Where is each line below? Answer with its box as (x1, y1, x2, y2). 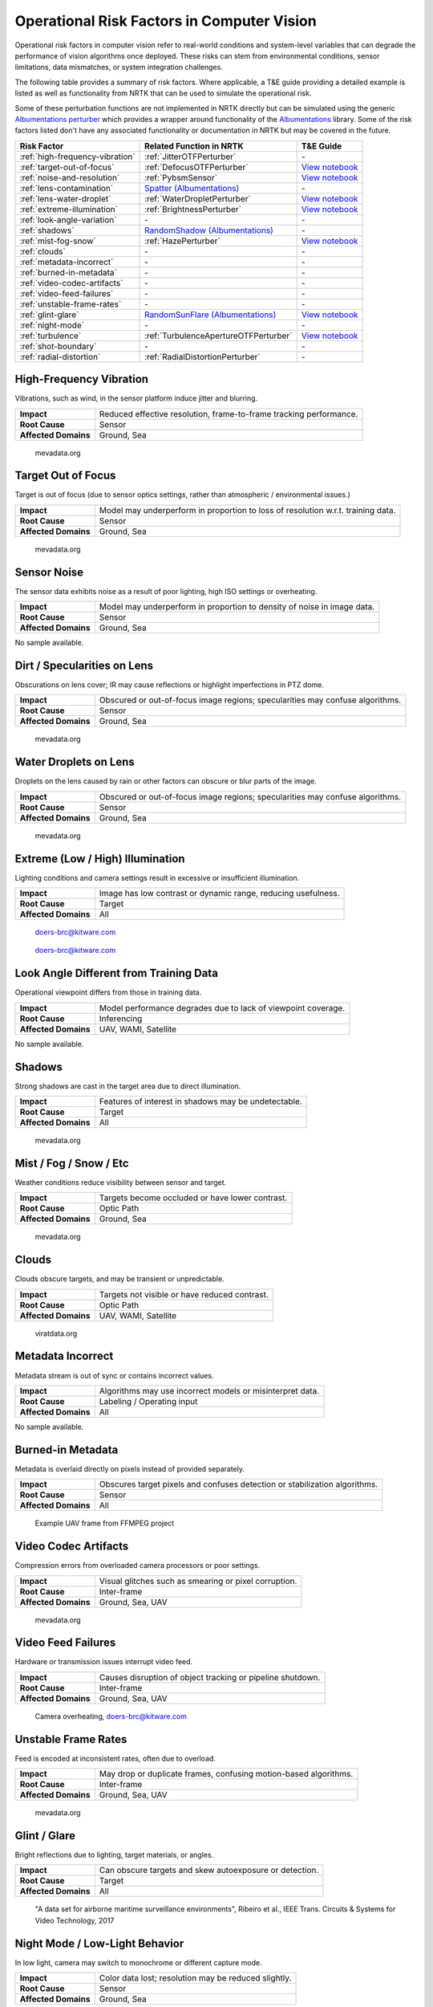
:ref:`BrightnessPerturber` (144, 203, 242, 214)
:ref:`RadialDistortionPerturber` (144, 351, 261, 362)
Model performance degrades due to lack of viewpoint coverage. (99, 1002, 346, 1013)
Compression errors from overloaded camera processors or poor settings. (14, 1561, 261, 1570)
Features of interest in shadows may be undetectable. (99, 1096, 302, 1107)
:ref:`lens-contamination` (19, 182, 114, 193)
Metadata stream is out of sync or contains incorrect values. (14, 1370, 214, 1380)
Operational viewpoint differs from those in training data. (14, 987, 202, 997)
